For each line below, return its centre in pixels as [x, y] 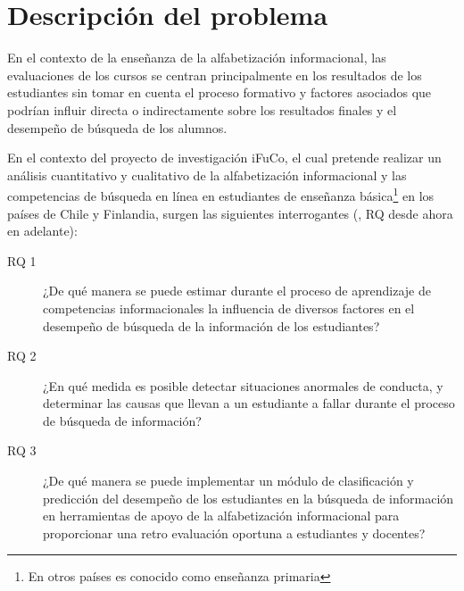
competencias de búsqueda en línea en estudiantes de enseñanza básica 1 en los [221, 194]
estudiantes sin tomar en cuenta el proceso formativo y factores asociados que [220, 92]
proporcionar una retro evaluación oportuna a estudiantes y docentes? [234, 533]
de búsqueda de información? [122, 420]
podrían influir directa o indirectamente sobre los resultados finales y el [202, 109]
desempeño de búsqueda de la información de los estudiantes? [211, 325]
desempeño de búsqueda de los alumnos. [117, 127]
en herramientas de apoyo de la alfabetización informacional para [221, 516]
